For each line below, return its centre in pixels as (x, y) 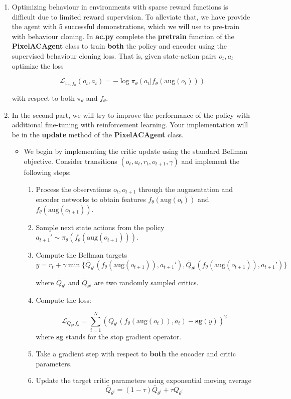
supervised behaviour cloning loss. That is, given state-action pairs (114, 55)
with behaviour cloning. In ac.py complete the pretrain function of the (123, 36)
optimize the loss (38, 65)
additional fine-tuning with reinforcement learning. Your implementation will (130, 125)
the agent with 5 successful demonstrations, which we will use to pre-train (126, 26)
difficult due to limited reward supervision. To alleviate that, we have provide (131, 16)
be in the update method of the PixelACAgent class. (98, 134)
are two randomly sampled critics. (146, 282)
